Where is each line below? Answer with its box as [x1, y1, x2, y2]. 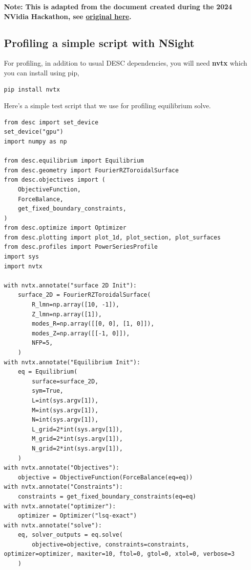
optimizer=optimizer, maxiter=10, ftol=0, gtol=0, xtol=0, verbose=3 [4, 550, 235, 558]
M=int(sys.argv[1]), [32, 406, 99, 414]
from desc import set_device [4, 119, 99, 126]
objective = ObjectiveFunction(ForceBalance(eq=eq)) [18, 474, 193, 481]
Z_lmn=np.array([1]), [32, 310, 102, 318]
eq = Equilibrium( [18, 368, 78, 376]
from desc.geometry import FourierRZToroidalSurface [4, 166, 179, 174]
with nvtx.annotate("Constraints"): [4, 483, 123, 491]
